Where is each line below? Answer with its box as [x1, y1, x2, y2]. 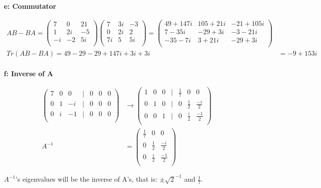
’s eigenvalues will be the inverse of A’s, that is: [15, 174, 158, 184]
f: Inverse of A [4, 68, 53, 78]
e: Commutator [4, 1, 57, 11]
